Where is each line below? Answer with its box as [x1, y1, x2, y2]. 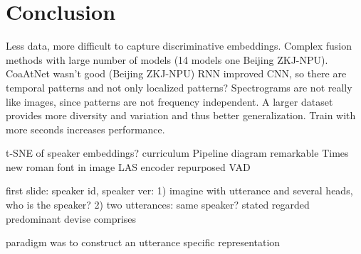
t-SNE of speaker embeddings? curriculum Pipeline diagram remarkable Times [6, 145, 349, 160]
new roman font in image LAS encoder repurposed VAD [6, 159, 251, 174]
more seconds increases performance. [6, 121, 165, 136]
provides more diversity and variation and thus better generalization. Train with [6, 108, 356, 123]
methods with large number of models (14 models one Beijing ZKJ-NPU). [6, 52, 328, 67]
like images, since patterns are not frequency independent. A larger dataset [6, 94, 333, 109]
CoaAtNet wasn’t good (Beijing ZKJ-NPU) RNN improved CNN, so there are [6, 66, 347, 81]
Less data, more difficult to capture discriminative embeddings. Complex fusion [6, 38, 352, 53]
